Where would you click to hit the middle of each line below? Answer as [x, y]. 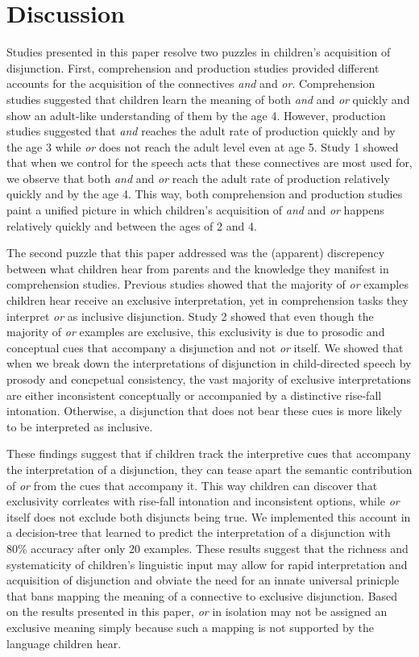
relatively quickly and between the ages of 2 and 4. [132, 225]
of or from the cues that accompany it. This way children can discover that [192, 485]
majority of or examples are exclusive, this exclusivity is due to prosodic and [196, 332]
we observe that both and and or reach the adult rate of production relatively [198, 178]
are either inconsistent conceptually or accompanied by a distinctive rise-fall [194, 395]
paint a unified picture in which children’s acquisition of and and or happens [195, 210]
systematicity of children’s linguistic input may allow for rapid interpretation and [207, 564]
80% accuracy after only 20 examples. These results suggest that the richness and [207, 548]
